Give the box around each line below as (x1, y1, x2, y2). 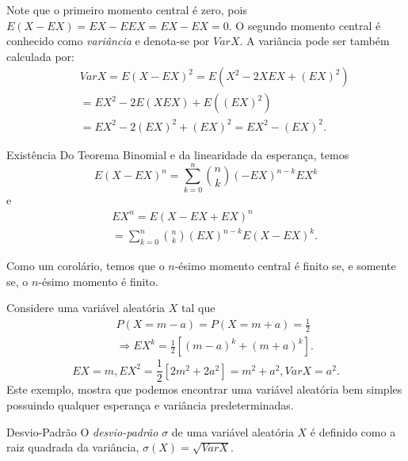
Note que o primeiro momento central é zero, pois (6, 2, 247, 17)
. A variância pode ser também (239, 32, 390, 49)
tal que (181, 299, 215, 316)
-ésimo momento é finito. (38, 272, 158, 289)
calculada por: (6, 48, 75, 64)
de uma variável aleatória (171, 423, 294, 440)
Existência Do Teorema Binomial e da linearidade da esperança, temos (6, 146, 349, 162)
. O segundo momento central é (228, 17, 381, 33)
